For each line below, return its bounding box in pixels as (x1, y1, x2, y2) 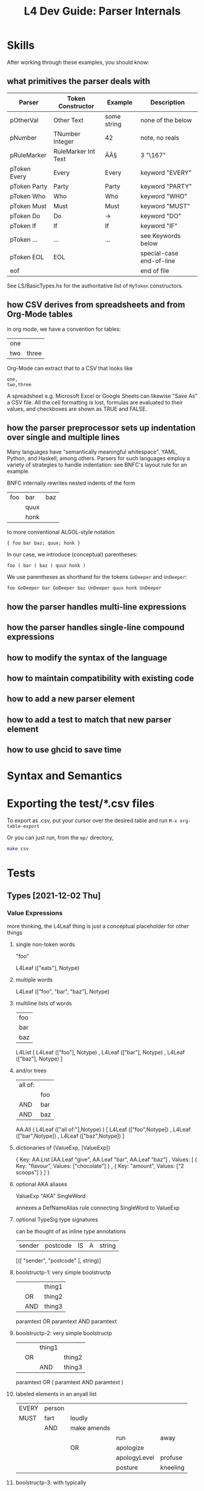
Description (150, 98, 185, 106)
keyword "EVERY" (140, 168, 192, 177)
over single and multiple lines (7, 432, 120, 442)
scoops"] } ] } (15, 1169, 50, 1176)
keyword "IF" (140, 221, 178, 230)
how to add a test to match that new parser (7, 714, 172, 725)
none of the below (140, 116, 192, 124)
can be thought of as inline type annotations (15, 1227, 126, 1235)
